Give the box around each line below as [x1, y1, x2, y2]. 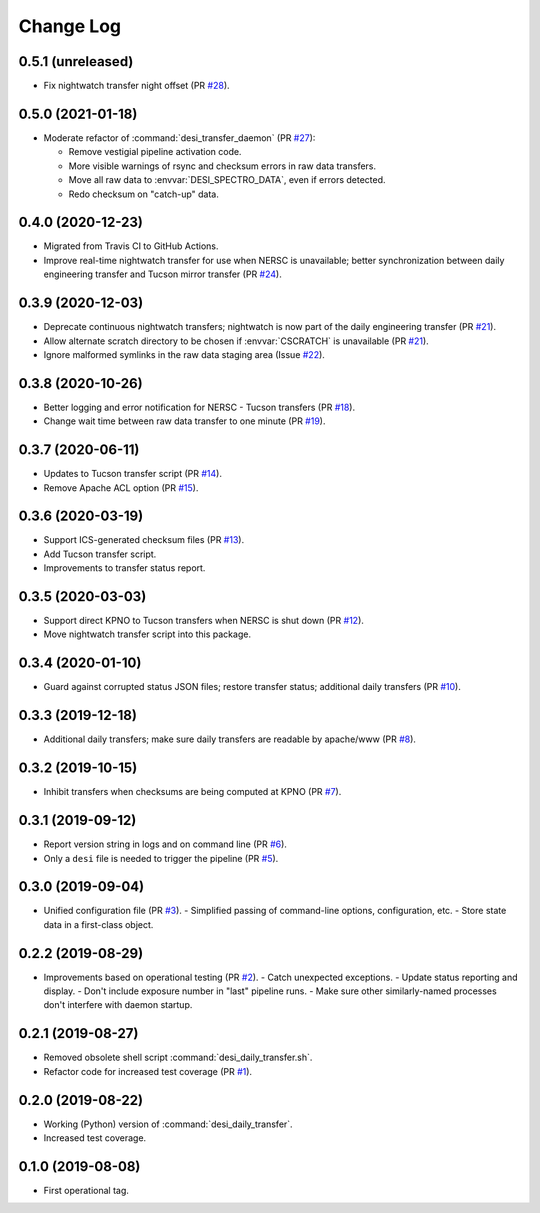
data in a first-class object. [43, 918, 154, 930]
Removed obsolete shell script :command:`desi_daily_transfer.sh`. [43, 1051, 313, 1064]
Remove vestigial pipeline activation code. [68, 146, 242, 158]
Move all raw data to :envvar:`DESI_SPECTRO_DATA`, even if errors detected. [68, 174, 386, 186]
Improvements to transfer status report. [43, 562, 206, 574]
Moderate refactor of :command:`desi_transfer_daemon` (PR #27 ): [43, 131, 316, 144]
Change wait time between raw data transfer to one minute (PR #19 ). [43, 415, 326, 427]
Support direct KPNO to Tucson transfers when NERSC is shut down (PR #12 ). [43, 615, 365, 627]
